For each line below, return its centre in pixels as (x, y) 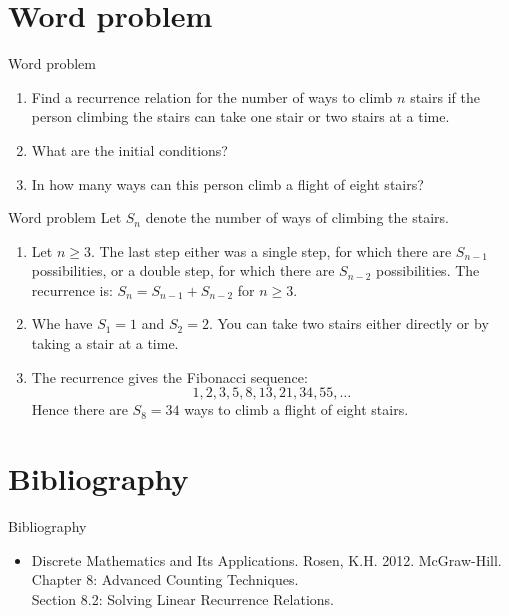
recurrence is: (72, 289)
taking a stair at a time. (105, 343)
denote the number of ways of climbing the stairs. (297, 217)
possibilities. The (428, 270)
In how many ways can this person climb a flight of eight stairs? (227, 183)
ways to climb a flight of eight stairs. (296, 409)
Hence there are (79, 409)
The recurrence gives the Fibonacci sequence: (169, 376)
